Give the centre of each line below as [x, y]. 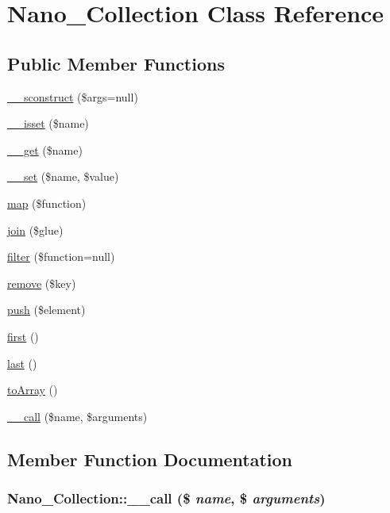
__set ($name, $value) [63, 176]
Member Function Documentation [150, 459]
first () [23, 336]
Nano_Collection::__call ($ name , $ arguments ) [166, 498]
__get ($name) [45, 149]
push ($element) [46, 310]
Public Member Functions [116, 63]
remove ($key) [42, 283]
